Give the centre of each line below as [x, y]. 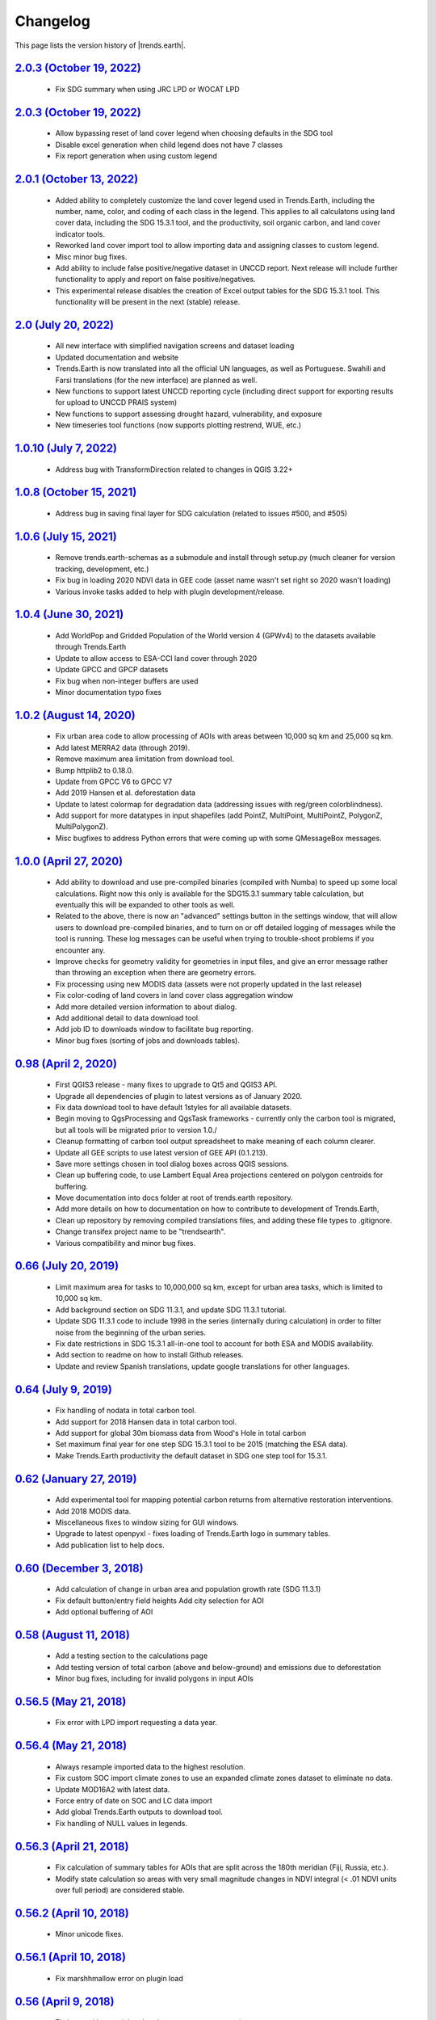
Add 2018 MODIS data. [93, 1511]
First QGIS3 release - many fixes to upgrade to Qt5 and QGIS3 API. [166, 1085]
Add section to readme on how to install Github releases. [149, 1355]
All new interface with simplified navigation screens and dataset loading [175, 346]
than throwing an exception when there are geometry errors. [156, 973]
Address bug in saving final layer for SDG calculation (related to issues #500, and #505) [201, 514]
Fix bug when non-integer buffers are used [127, 681]
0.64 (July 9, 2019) [63, 1389]
